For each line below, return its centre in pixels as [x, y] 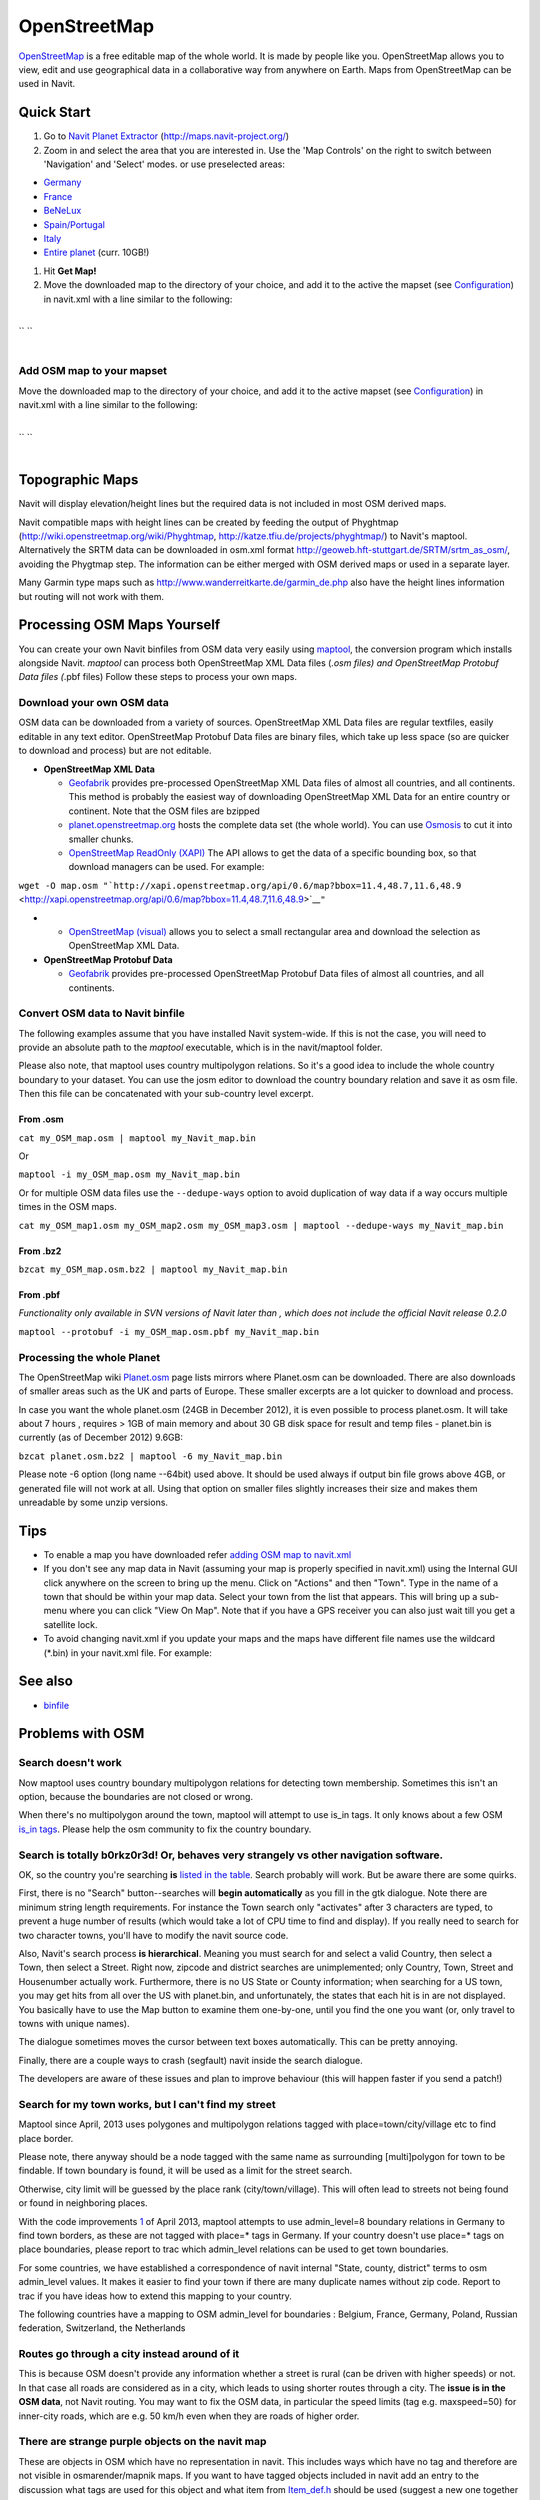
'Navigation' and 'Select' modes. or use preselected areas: [164, 164]
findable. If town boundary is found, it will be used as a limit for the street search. [185, 2171]
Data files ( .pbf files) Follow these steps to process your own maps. [157, 677]
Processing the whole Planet [89, 1357]
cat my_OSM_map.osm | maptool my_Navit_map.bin [137, 1138]
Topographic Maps [78, 480]
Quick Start [54, 112]
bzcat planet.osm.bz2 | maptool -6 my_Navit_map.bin [150, 1456]
